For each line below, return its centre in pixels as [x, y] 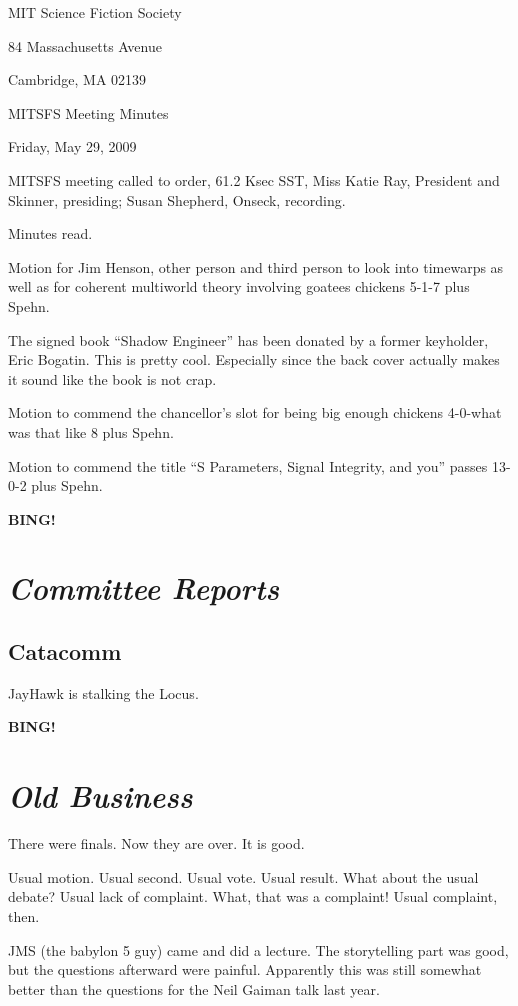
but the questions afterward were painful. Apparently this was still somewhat [245, 969]
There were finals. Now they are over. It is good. [156, 843]
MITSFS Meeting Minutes [88, 112]
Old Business [100, 796]
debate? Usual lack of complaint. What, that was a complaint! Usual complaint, [253, 896]
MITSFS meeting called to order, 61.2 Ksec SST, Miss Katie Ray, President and [254, 179]
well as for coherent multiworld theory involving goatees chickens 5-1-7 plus [239, 286]
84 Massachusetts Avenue [85, 45]
